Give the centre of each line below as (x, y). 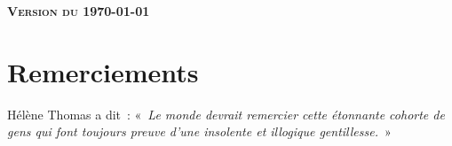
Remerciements (103, 71)
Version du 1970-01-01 (79, 11)
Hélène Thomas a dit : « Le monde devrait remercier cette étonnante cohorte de (226, 114)
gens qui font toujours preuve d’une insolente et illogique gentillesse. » (199, 131)
